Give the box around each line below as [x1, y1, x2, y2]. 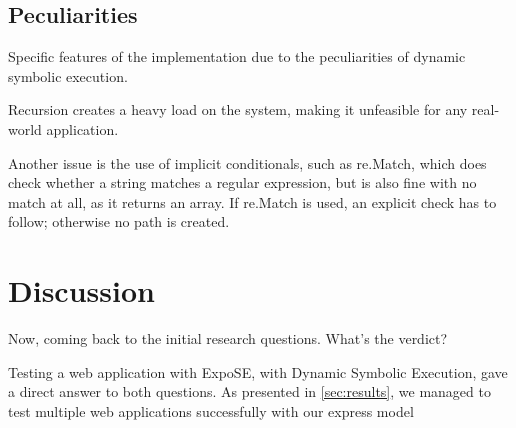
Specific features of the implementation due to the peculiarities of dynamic [8, 46, 466, 67]
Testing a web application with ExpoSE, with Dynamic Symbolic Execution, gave [8, 361, 508, 382]
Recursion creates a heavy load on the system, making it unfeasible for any [8, 99, 468, 120]
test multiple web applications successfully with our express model [8, 400, 414, 421]
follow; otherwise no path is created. [8, 211, 230, 232]
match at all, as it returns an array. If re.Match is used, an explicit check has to [8, 191, 497, 212]
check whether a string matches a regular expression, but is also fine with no [8, 172, 477, 193]
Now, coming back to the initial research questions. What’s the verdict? [8, 328, 448, 349]
